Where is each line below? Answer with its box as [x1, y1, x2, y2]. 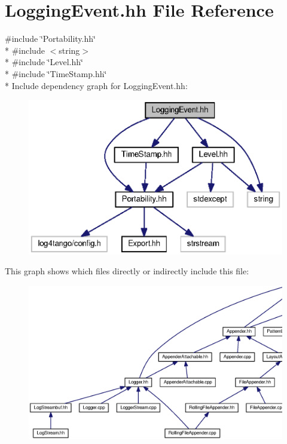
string [59, 44, 80, 56]
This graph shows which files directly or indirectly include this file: [5, 265, 249, 277]
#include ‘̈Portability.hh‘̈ [5, 32, 96, 45]
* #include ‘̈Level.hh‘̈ [5, 56, 83, 68]
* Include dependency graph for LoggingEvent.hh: [5, 79, 188, 91]
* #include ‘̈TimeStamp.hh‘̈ [5, 67, 107, 79]
